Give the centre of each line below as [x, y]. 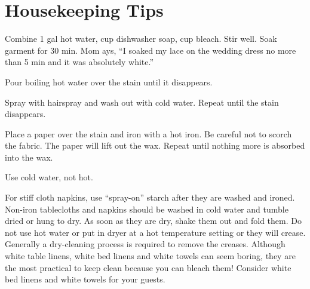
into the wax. [29, 157]
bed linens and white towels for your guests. [85, 279]
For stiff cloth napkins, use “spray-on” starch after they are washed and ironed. [150, 197]
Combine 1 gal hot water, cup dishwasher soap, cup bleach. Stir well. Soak [141, 39]
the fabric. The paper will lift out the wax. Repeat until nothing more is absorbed [155, 145]
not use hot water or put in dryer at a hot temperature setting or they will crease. [155, 232]
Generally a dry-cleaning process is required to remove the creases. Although [145, 244]
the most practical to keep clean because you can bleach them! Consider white [148, 267]
